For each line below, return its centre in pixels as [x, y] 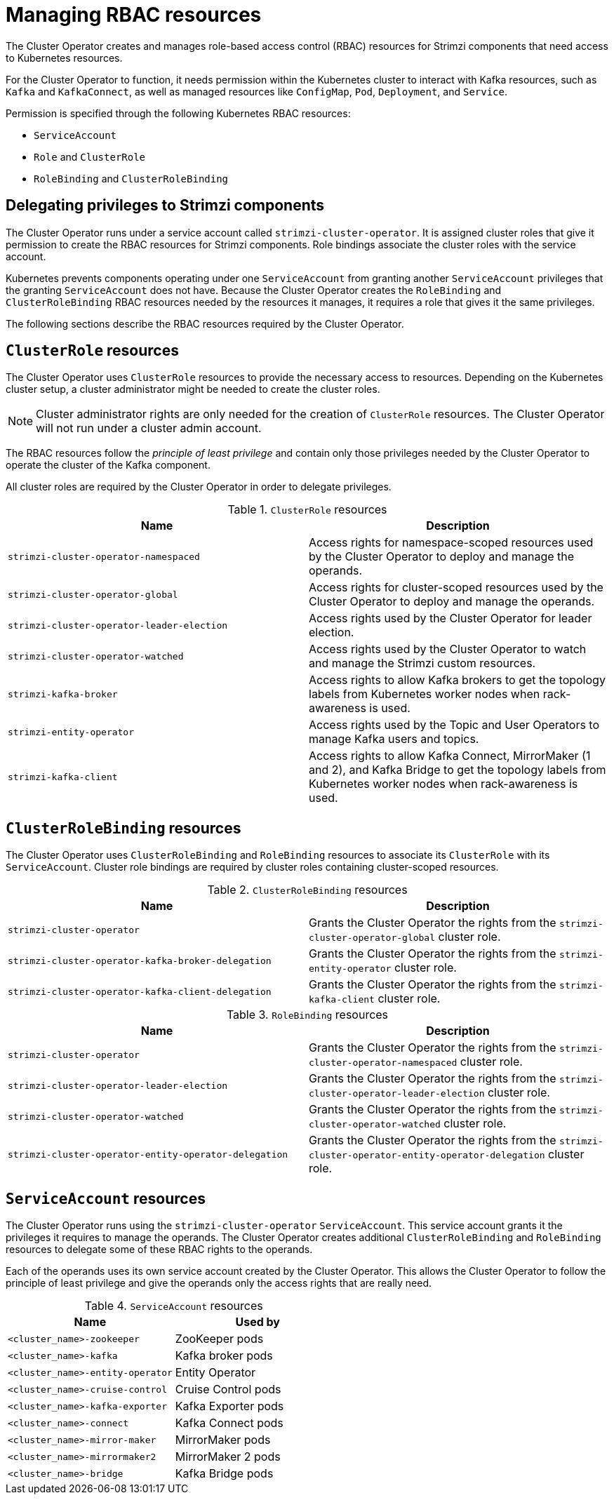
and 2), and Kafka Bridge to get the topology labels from [458, 770]
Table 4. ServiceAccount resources [174, 1306]
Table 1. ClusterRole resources [307, 510]
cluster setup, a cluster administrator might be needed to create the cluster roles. [193, 389]
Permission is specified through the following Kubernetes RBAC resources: [178, 113]
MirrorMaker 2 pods [228, 1457]
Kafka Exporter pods [229, 1406]
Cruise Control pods [228, 1389]
